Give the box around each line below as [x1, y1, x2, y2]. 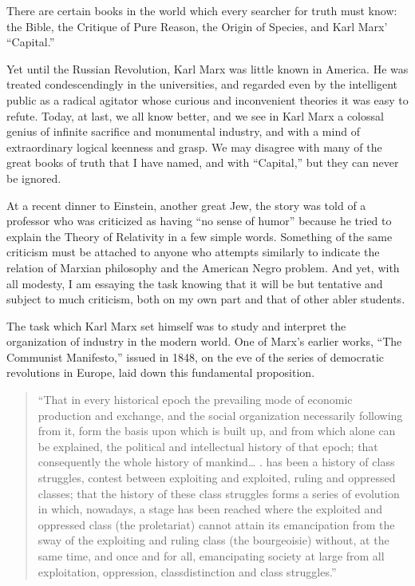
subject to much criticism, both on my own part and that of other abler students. [6, 291, 405, 307]
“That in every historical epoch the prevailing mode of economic [38, 391, 353, 408]
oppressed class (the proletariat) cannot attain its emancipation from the [38, 516, 395, 533]
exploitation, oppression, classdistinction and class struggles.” [38, 563, 337, 580]
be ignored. [6, 169, 61, 186]
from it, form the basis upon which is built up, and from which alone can [38, 422, 396, 439]
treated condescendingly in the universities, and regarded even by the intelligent [6, 76, 398, 93]
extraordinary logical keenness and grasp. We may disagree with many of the [6, 138, 382, 155]
